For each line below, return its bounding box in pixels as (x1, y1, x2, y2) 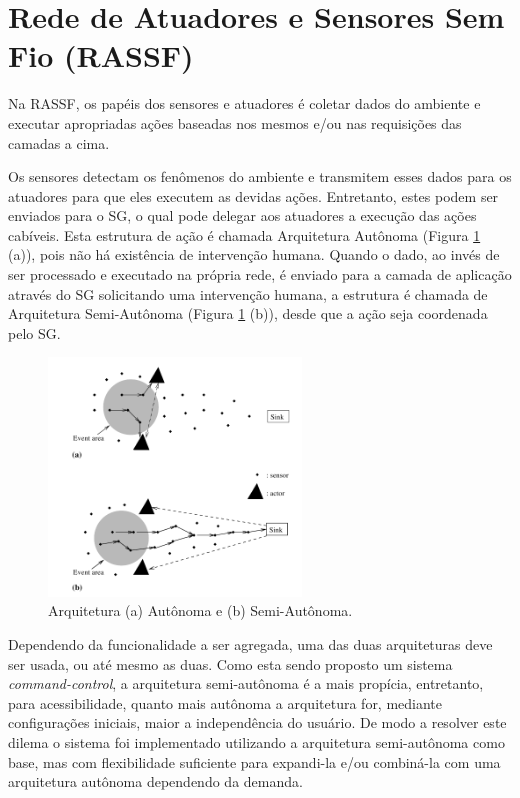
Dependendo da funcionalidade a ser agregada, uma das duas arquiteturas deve (8, 634, 493, 655)
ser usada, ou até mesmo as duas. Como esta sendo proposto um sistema (8, 653, 453, 674)
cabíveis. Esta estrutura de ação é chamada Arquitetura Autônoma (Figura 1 (8, 224, 481, 245)
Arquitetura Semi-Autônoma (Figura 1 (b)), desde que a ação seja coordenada (8, 303, 488, 324)
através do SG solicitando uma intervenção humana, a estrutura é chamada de (8, 283, 488, 304)
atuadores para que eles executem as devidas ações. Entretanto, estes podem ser (8, 185, 499, 206)
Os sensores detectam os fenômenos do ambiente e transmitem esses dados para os (8, 166, 512, 187)
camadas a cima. (8, 132, 110, 153)
